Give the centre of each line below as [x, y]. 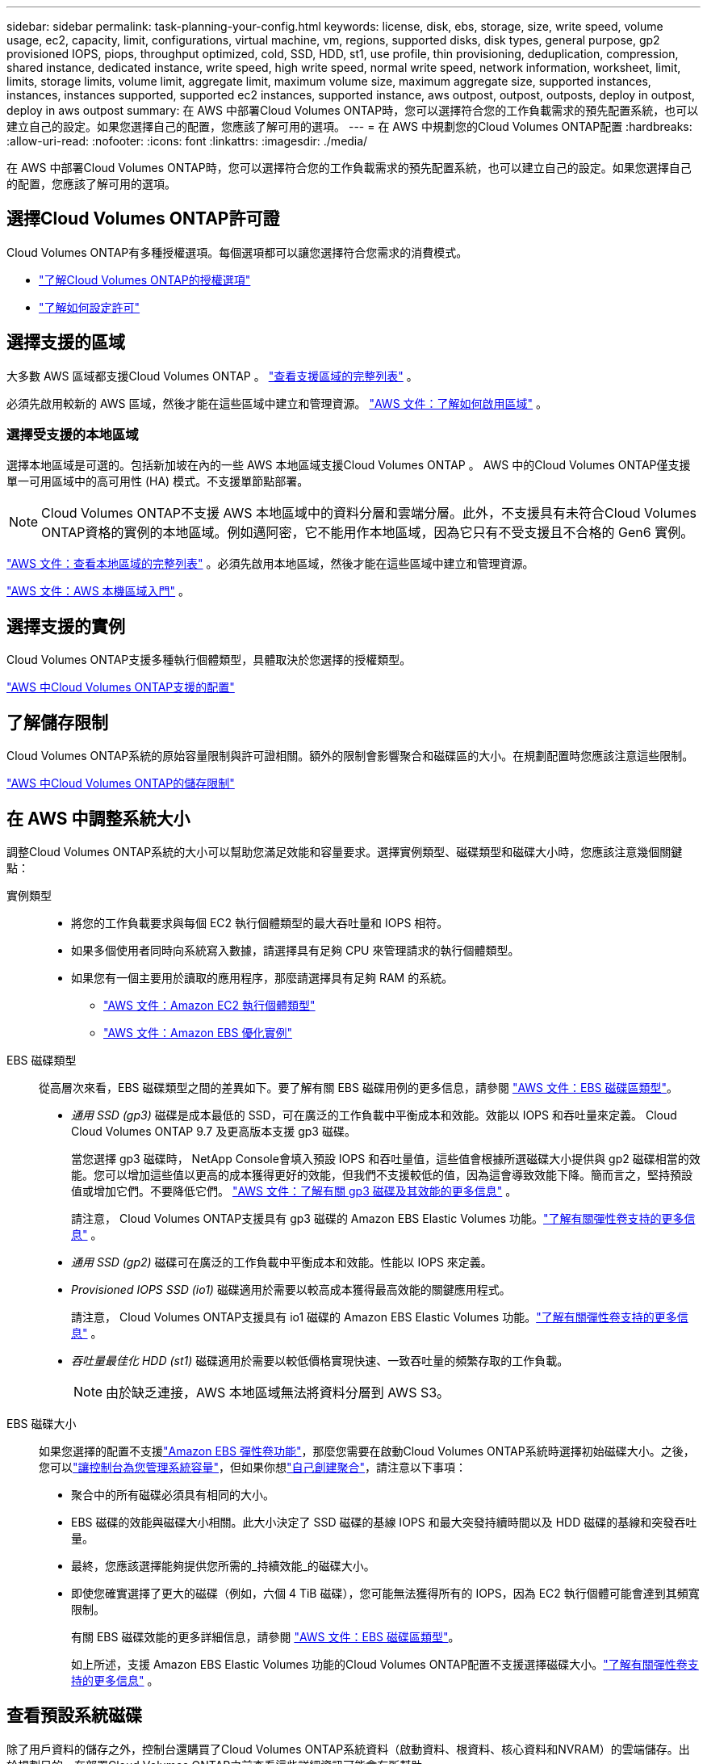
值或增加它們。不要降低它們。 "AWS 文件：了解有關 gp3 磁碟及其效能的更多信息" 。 [294, 1191]
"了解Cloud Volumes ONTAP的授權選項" [145, 279]
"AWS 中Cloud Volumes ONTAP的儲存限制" [121, 783]
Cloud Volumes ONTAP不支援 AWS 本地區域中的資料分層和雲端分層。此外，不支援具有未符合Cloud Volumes [369, 513]
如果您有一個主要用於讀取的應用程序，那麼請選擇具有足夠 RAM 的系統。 [262, 977]
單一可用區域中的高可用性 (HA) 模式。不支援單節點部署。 [158, 481]
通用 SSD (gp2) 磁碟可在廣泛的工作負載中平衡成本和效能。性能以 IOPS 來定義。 [282, 1262]
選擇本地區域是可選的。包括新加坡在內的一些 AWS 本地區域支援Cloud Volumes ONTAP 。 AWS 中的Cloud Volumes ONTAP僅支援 [349, 465]
